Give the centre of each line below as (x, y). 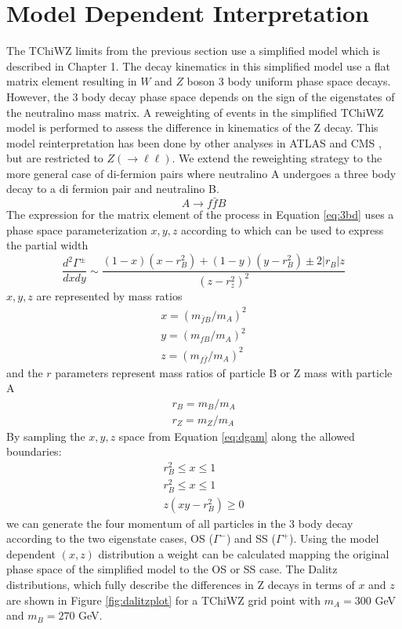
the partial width (47, 245)
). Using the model (334, 538)
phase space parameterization (77, 229)
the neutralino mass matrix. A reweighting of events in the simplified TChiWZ (195, 112)
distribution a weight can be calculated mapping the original (244, 553)
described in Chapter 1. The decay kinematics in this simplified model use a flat (199, 65)
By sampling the (46, 436)
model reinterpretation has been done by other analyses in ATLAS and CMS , (194, 142)
